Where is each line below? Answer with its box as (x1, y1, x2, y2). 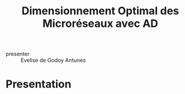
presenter (5, 51, 30, 58)
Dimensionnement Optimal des (21, 4, 180, 18)
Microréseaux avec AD (42, 17, 159, 30)
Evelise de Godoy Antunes (20, 57, 86, 64)
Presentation (5, 77, 71, 91)
